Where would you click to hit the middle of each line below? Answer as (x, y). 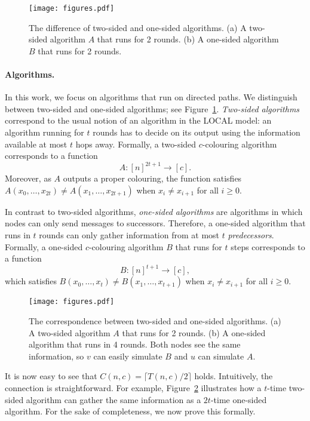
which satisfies (31, 281)
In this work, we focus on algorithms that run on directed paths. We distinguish (151, 97)
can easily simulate (128, 356)
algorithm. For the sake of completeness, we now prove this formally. (130, 411)
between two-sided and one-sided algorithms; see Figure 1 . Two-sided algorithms (152, 108)
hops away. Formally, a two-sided (136, 144)
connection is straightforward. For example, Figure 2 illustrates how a (133, 387)
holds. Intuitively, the (234, 376)
